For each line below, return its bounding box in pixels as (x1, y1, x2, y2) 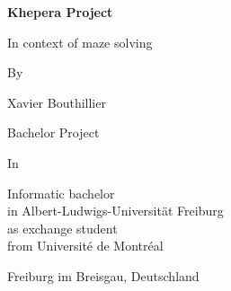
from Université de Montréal (7, 236, 164, 255)
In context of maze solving (7, 32, 153, 51)
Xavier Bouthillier (7, 93, 106, 111)
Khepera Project (7, 3, 113, 21)
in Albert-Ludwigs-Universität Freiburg (7, 201, 224, 220)
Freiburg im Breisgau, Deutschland (7, 266, 200, 285)
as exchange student (7, 218, 118, 237)
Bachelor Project (7, 123, 100, 142)
